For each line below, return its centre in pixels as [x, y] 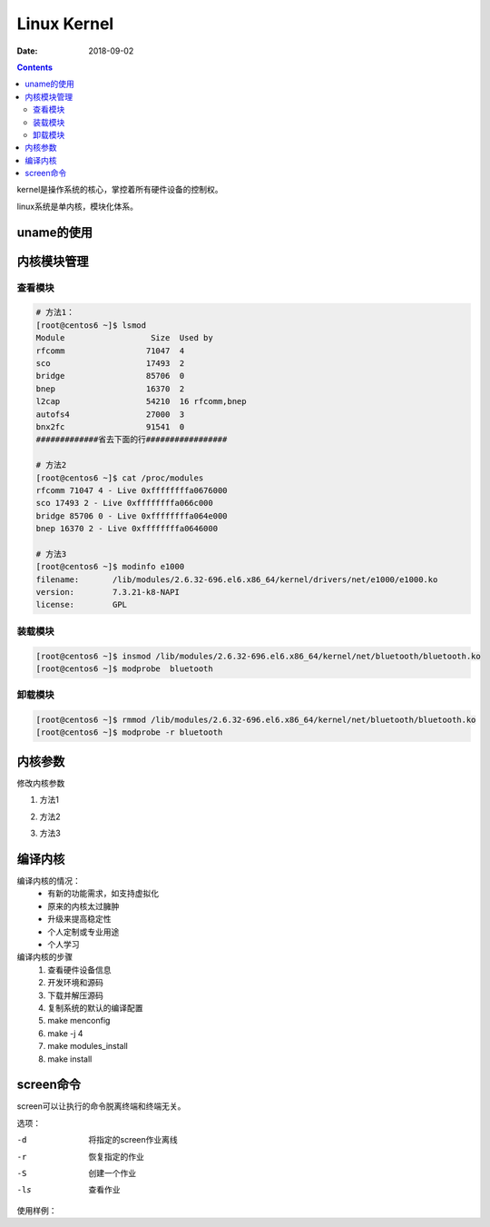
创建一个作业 [112, 1173]
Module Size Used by [124, 338]
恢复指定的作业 [116, 1156]
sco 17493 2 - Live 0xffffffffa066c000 [124, 503]
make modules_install [88, 1046]
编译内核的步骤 [44, 957]
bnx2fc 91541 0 [110, 426]
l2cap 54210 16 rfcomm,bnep [141, 401]
